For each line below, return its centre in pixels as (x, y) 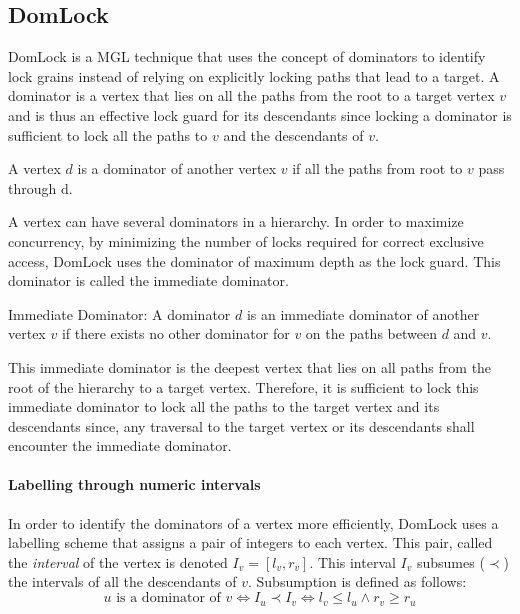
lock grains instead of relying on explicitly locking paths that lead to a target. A (254, 75)
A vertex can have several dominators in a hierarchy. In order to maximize (236, 221)
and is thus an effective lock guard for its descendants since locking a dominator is (260, 114)
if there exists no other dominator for (175, 333)
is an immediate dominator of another (363, 313)
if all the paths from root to (377, 168)
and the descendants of (293, 134)
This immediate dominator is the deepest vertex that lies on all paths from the (250, 366)
